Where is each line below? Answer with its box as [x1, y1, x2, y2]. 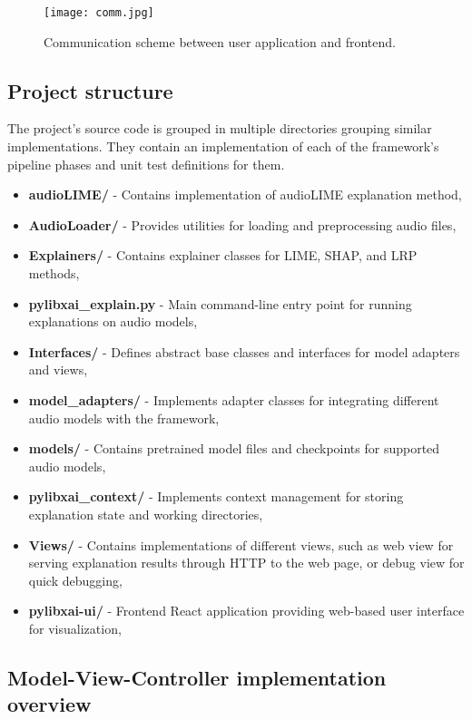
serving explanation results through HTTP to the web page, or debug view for [28, 553, 465, 572]
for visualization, [28, 618, 122, 637]
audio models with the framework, [28, 408, 220, 427]
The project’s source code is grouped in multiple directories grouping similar [7, 119, 432, 138]
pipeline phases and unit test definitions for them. [7, 154, 285, 173]
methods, [28, 264, 80, 283]
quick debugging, [28, 570, 123, 589]
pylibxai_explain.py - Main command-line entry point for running [28, 294, 412, 313]
